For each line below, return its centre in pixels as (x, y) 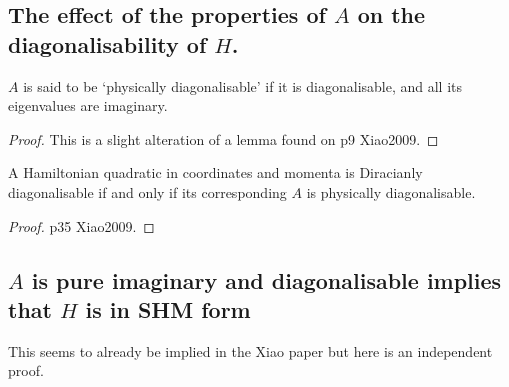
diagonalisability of (107, 43)
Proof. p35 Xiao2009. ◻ (81, 225)
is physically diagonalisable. (391, 191)
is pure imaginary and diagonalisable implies (266, 279)
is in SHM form (168, 308)
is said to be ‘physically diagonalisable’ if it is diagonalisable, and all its (243, 85)
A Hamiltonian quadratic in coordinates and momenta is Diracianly (215, 172)
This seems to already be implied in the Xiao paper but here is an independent (250, 350)
